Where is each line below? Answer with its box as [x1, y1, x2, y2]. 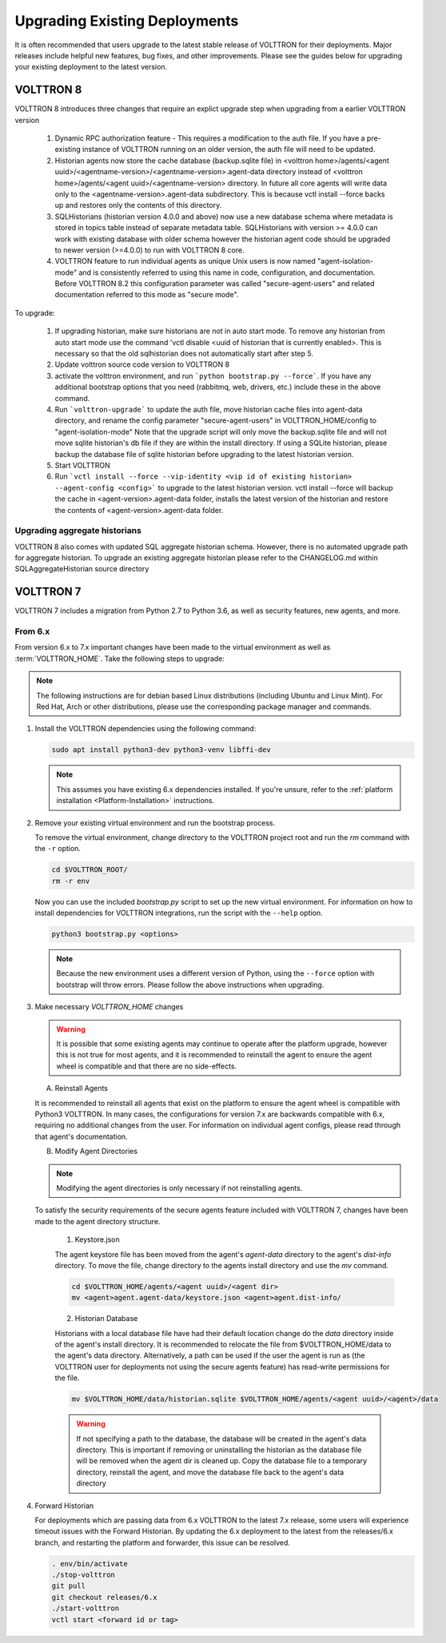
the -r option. [34, 844, 82, 853]
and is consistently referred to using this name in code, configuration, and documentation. [78, 268, 376, 277]
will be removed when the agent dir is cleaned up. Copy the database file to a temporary [76, 1456, 368, 1466]
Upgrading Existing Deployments [14, 12, 239, 30]
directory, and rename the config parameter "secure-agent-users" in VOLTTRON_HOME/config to [54, 416, 377, 425]
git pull [51, 1581, 86, 1590]
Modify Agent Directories [54, 1147, 138, 1156]
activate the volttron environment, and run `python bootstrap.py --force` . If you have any [54, 371, 372, 380]
